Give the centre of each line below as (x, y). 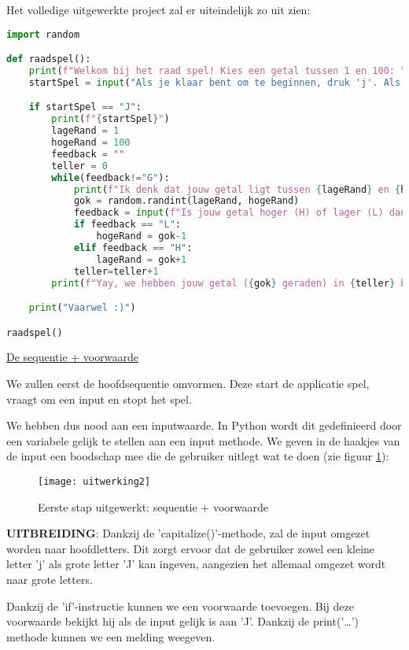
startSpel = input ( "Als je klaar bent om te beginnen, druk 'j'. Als (215, 82)
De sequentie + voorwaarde (72, 357)
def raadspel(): (49, 59)
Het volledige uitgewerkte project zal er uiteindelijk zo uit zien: (158, 9)
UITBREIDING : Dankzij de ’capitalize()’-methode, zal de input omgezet (188, 533)
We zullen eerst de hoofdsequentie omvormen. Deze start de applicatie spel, (188, 384)
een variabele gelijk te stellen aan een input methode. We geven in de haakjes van (203, 440)
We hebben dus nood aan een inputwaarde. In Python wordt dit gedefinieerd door (204, 425)
